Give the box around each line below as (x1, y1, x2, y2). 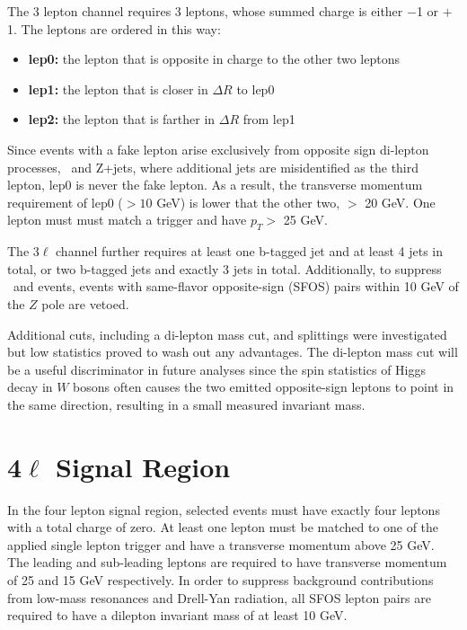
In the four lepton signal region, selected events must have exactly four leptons (7, 500, 440, 519)
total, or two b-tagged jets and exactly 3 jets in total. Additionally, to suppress (7, 259, 442, 278)
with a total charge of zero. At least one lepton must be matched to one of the (7, 518, 439, 537)
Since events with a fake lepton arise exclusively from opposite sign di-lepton (7, 139, 429, 158)
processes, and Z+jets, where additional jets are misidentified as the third (7, 157, 419, 176)
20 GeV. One (365, 192, 436, 211)
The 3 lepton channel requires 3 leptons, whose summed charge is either (7, 2, 403, 20)
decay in (7, 377, 53, 396)
